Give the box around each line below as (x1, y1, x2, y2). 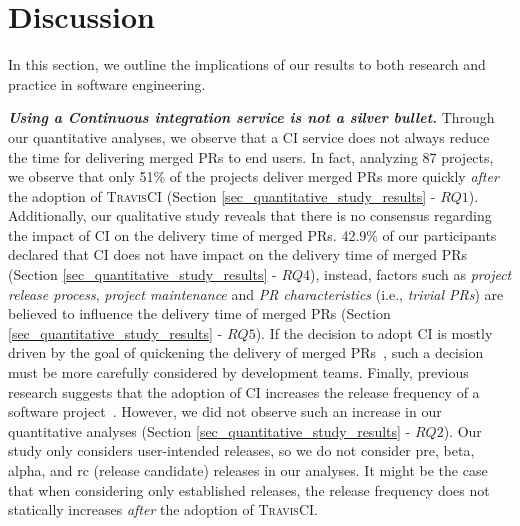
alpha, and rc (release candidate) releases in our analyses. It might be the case (8, 460, 488, 480)
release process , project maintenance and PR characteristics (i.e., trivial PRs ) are (8, 283, 504, 304)
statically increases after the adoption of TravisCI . (8, 499, 319, 520)
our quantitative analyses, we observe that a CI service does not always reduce (8, 126, 490, 147)
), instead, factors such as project (310, 264, 512, 285)
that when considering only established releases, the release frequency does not (8, 479, 490, 500)
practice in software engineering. (8, 73, 206, 94)
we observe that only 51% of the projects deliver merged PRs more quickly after (8, 166, 499, 187)
